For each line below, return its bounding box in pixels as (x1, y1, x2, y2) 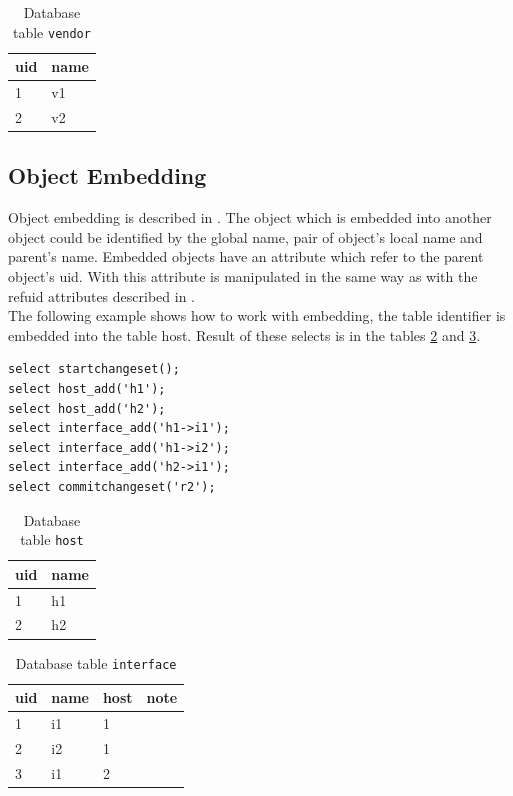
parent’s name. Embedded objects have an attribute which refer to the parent (8, 246, 484, 267)
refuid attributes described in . (8, 285, 195, 306)
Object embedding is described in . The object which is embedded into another (8, 207, 492, 228)
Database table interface (15, 652, 177, 673)
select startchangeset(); (8, 362, 180, 377)
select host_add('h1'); (8, 381, 166, 396)
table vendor (12, 21, 91, 42)
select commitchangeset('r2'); (8, 479, 216, 494)
